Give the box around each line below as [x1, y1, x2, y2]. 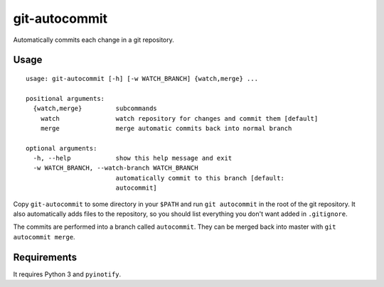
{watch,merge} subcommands [33, 104, 158, 113]
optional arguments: [26, 144, 97, 152]
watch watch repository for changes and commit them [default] [40, 114, 319, 122]
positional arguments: [26, 94, 105, 102]
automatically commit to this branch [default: [115, 174, 284, 182]
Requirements [13, 251, 78, 263]
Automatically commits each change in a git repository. [13, 36, 174, 44]
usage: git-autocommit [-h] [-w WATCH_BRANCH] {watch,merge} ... [26, 75, 259, 82]
